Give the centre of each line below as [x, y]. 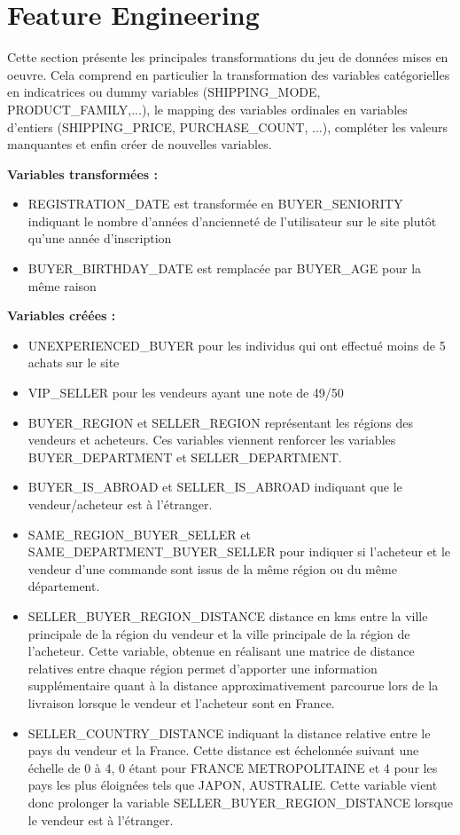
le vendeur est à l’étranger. [101, 819]
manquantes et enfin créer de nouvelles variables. [140, 144]
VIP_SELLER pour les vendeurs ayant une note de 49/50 [186, 393]
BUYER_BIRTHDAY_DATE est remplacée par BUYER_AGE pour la [225, 268]
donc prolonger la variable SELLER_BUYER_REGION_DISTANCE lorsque [240, 802]
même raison [62, 285]
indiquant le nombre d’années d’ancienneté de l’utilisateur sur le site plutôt [232, 221]
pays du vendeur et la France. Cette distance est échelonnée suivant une [223, 750]
